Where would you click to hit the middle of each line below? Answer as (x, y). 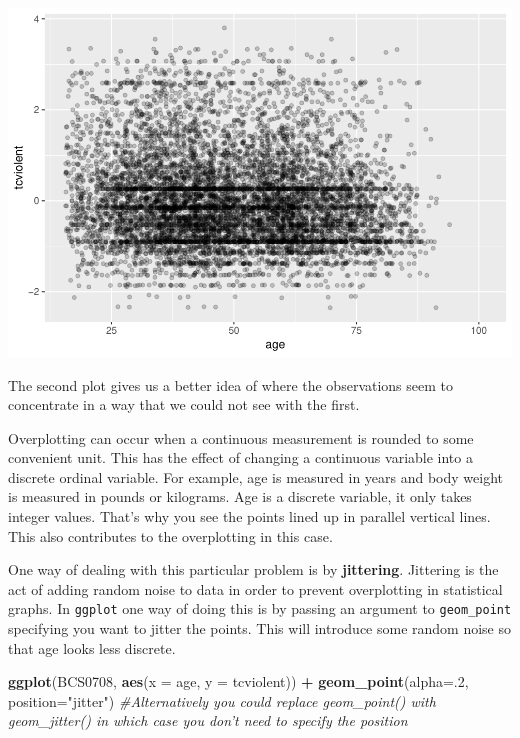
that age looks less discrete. (92, 647)
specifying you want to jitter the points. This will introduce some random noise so (260, 628)
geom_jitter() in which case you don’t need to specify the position (208, 720)
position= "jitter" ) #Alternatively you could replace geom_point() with (222, 700)
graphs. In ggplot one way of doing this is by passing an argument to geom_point (260, 608)
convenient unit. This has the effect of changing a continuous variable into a (240, 457)
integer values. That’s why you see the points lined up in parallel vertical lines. (249, 516)
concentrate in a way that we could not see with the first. (184, 404)
